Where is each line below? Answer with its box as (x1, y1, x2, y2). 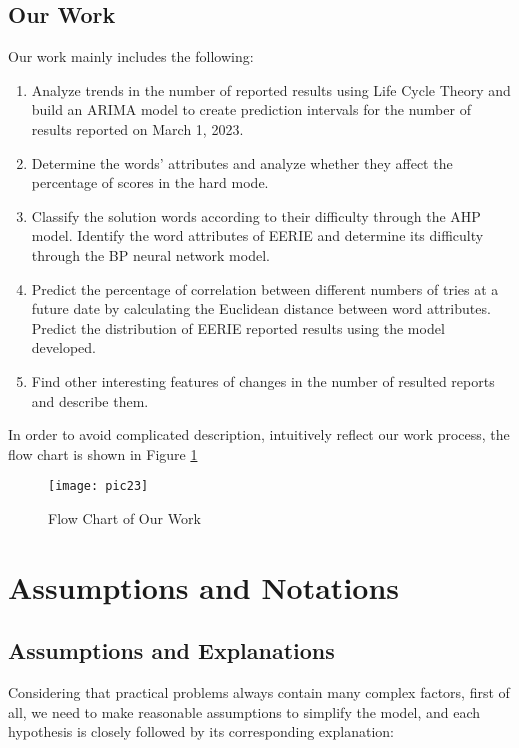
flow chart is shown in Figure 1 (8, 443, 198, 464)
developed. (31, 337, 96, 358)
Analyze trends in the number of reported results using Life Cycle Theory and (31, 79, 511, 100)
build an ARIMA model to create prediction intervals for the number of (31, 99, 471, 120)
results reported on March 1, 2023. (31, 118, 244, 139)
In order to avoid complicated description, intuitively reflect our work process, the (8, 424, 510, 445)
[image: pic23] (48, 479, 149, 494)
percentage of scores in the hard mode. (31, 172, 269, 193)
